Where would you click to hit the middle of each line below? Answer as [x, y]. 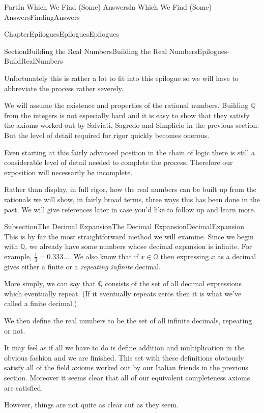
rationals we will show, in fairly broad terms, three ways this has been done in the [132, 199]
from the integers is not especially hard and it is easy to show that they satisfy [127, 115]
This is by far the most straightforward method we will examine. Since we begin [129, 236]
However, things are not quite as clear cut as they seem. [91, 405]
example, [18, 256]
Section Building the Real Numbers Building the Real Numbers [101, 51]
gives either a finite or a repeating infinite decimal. [82, 266]
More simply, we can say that [50, 283]
